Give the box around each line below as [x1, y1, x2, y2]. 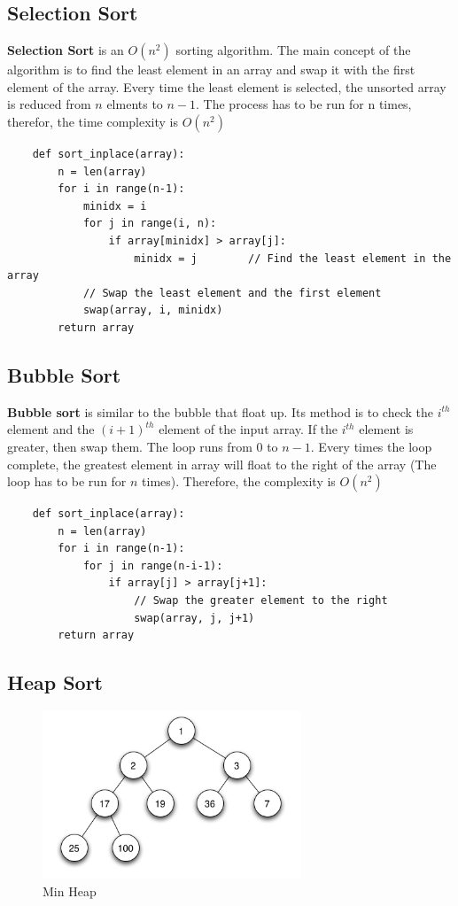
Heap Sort [7, 669, 104, 696]
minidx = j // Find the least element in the [134, 252, 452, 265]
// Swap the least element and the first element [82, 286, 382, 299]
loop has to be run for [7, 472, 127, 491]
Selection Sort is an [7, 41, 124, 59]
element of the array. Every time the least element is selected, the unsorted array [7, 77, 446, 96]
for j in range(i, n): [82, 217, 217, 230]
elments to [106, 95, 163, 113]
